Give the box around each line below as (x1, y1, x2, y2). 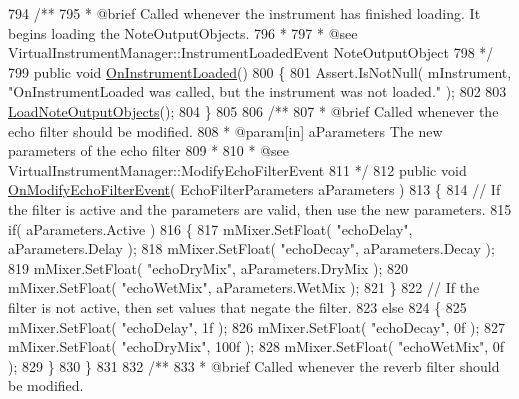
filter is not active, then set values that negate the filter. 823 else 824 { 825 (8, 296, 467, 317)
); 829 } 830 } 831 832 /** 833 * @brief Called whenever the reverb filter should (8, 355, 500, 376)
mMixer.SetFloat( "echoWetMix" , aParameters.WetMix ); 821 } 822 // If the (8, 277, 480, 298)
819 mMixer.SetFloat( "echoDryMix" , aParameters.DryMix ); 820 (8, 257, 409, 278)
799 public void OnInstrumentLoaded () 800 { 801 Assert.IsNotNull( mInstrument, (8, 61, 512, 82)
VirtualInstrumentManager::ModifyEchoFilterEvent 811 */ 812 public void (8, 159, 467, 180)
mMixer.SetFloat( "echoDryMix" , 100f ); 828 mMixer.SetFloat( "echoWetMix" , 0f (8, 336, 505, 357)
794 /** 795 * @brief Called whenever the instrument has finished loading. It (8, 3, 481, 23)
